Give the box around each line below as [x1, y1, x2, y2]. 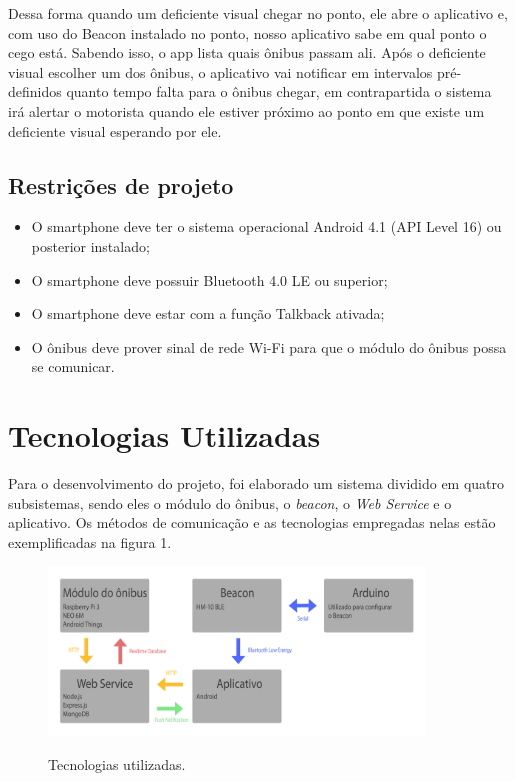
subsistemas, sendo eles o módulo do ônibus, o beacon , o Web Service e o [8, 492, 452, 513]
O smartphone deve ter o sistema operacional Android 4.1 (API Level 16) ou [31, 216, 502, 237]
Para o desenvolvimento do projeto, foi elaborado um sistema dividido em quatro [8, 473, 505, 494]
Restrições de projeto [8, 169, 234, 200]
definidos [8, 81, 62, 102]
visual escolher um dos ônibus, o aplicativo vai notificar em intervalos [8, 61, 433, 82]
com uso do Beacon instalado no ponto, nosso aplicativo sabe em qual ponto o [8, 22, 487, 43]
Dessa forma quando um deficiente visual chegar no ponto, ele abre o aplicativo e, [8, 3, 508, 23]
